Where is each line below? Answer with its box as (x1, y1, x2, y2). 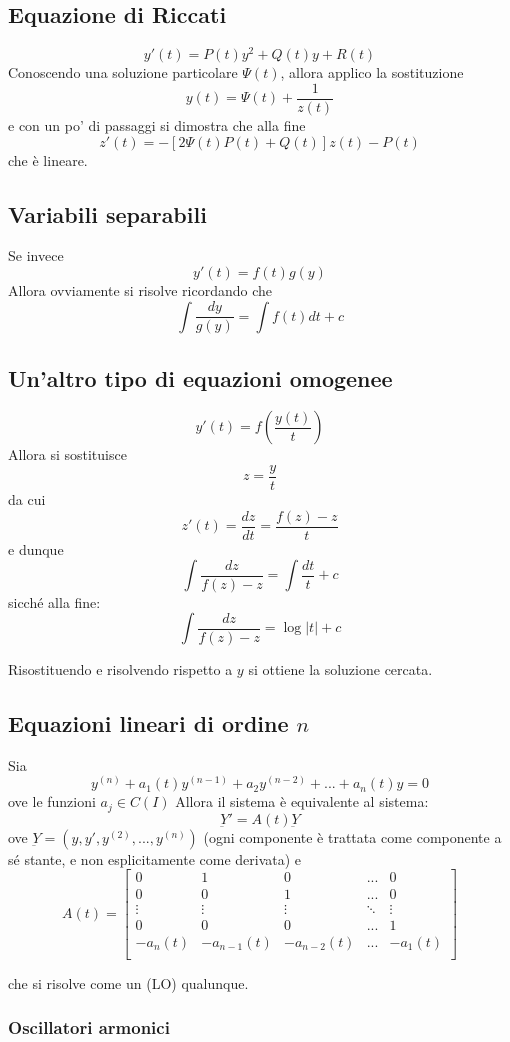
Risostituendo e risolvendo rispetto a (8, 659, 233, 679)
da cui (8, 488, 46, 509)
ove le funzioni (8, 791, 96, 812)
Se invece (8, 245, 64, 266)
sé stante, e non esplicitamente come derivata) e (8, 848, 302, 869)
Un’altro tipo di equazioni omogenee (8, 362, 393, 393)
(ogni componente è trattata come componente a (203, 826, 502, 847)
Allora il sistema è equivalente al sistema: (175, 791, 429, 812)
